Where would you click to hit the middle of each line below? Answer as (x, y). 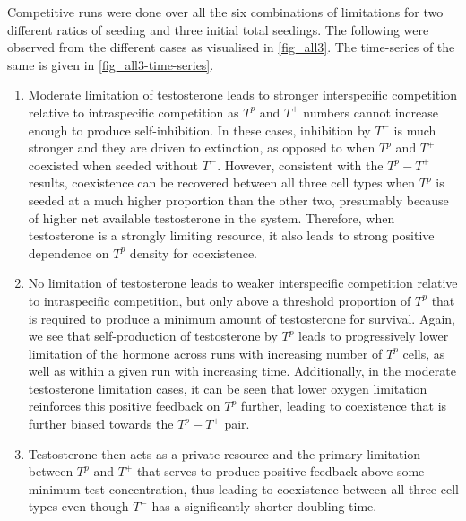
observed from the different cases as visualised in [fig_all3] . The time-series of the (231, 47)
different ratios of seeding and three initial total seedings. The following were (218, 29)
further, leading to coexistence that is (344, 406)
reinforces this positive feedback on (124, 406)
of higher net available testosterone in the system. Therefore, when (211, 217)
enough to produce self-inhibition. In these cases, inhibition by (199, 130)
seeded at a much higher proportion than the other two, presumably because (238, 200)
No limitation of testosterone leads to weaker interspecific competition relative (243, 283)
